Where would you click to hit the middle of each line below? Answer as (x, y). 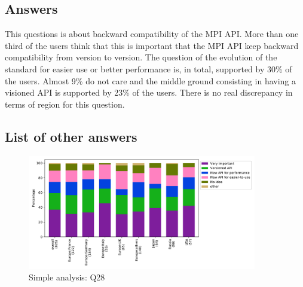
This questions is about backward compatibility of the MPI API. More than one (152, 34)
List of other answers (71, 136)
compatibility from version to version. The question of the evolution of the (141, 57)
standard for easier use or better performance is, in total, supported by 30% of (149, 68)
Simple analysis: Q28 (67, 277)
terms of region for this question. (65, 104)
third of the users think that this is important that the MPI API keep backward (152, 45)
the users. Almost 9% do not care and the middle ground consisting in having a (151, 80)
